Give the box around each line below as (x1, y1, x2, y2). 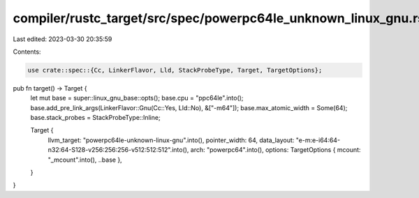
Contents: (13, 47, 41, 56)
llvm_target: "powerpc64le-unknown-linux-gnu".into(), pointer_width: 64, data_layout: (47, 136, 295, 144)
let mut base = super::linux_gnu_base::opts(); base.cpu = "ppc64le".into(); (30, 94, 244, 102)
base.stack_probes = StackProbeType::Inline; (30, 114, 161, 122)
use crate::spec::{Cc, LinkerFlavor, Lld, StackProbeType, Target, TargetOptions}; (27, 66, 323, 74)
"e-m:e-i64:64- (295, 136, 341, 144)
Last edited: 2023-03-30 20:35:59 (13, 35, 112, 43)
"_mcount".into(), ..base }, (47, 155, 122, 164)
